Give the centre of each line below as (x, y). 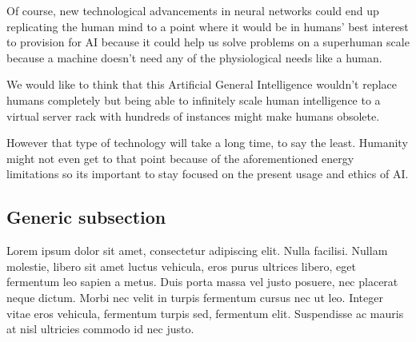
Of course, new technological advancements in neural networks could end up (193, 10)
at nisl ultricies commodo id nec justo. (100, 329)
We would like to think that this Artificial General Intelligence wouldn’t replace (202, 84)
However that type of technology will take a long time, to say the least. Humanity (207, 143)
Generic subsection (86, 217)
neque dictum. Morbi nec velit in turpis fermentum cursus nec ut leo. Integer (195, 297)
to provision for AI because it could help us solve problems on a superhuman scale (208, 42)
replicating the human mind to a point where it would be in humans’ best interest (208, 26)
